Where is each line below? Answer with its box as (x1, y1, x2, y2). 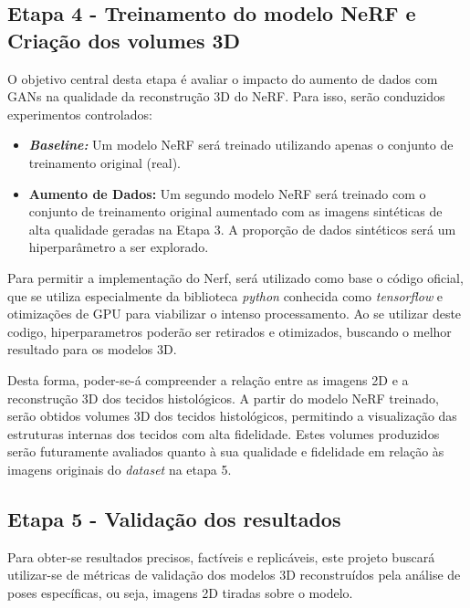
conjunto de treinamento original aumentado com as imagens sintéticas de (28, 202, 443, 221)
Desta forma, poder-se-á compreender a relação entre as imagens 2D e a (7, 370, 409, 389)
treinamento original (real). (28, 152, 181, 172)
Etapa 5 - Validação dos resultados (7, 504, 341, 532)
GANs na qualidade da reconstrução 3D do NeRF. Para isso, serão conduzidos (7, 87, 445, 106)
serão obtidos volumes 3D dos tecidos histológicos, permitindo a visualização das (7, 406, 457, 425)
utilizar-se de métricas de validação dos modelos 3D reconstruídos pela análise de (7, 565, 461, 584)
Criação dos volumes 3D (7, 26, 241, 54)
